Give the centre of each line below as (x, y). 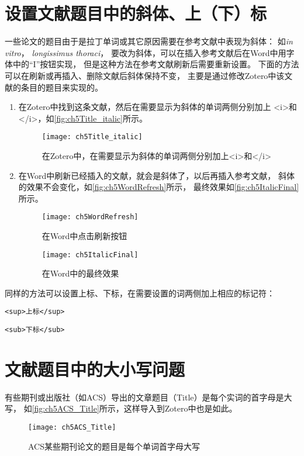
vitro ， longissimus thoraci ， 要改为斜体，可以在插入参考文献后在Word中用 (146, 52)
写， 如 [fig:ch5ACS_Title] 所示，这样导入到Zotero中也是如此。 (121, 408)
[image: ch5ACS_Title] (72, 428)
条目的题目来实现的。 (62, 87)
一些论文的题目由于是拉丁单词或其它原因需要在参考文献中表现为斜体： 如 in (149, 41)
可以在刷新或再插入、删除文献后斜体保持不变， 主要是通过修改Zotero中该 (145, 75)
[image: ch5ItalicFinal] (90, 255)
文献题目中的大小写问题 (95, 369)
